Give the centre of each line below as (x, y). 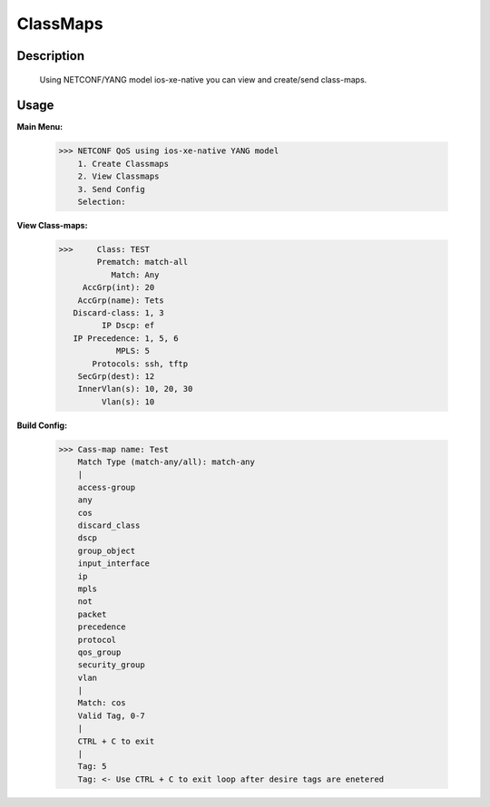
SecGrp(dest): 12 (116, 376)
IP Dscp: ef (128, 326)
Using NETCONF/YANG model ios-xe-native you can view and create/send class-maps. (203, 79)
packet (92, 614)
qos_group (99, 652)
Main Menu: (40, 127)
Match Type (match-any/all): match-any (167, 462)
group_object (107, 550)
